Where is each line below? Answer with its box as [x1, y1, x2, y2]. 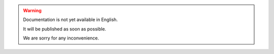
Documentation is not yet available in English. [23, 16, 118, 22]
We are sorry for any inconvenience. [23, 35, 99, 41]
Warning [23, 7, 42, 13]
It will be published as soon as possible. [23, 25, 107, 32]
